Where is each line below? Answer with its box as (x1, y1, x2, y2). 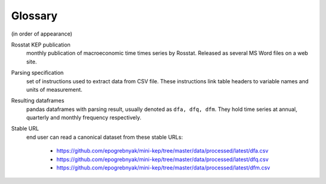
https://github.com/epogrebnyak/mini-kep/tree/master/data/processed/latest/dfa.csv (56, 147, 269, 154)
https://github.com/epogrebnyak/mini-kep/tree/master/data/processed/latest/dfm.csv (56, 164, 270, 171)
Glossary (11, 9, 58, 22)
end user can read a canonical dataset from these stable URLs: (26, 133, 184, 141)
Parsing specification (11, 69, 64, 77)
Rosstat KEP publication (11, 41, 71, 48)
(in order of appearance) (11, 30, 72, 37)
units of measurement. (26, 86, 83, 93)
